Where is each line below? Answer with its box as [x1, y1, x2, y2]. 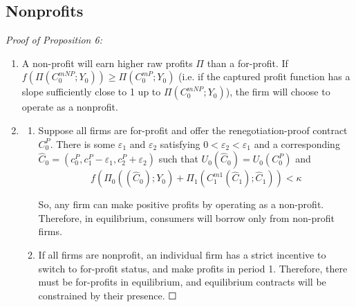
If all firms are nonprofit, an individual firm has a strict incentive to [38, 247, 326, 261]
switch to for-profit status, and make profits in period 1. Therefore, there [38, 261, 348, 275]
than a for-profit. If [207, 55, 288, 70]
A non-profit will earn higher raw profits [21, 55, 193, 70]
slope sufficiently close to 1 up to [21, 84, 161, 99]
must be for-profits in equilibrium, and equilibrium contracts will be [38, 275, 326, 289]
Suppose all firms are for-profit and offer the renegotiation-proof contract [38, 122, 348, 137]
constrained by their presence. [38, 288, 165, 302]
